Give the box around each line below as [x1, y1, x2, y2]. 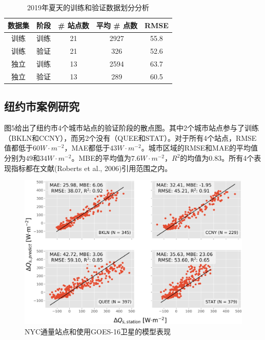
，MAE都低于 [64, 142, 110, 153]
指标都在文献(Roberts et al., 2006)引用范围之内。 [11, 162, 172, 173]
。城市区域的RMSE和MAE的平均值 [141, 142, 258, 153]
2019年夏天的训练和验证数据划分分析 [27, 2, 149, 12]
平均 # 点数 [96, 19, 137, 30]
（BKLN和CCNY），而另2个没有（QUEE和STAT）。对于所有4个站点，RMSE [4, 132, 257, 143]
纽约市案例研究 [4, 98, 79, 114]
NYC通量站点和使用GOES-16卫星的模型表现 [25, 326, 171, 336]
